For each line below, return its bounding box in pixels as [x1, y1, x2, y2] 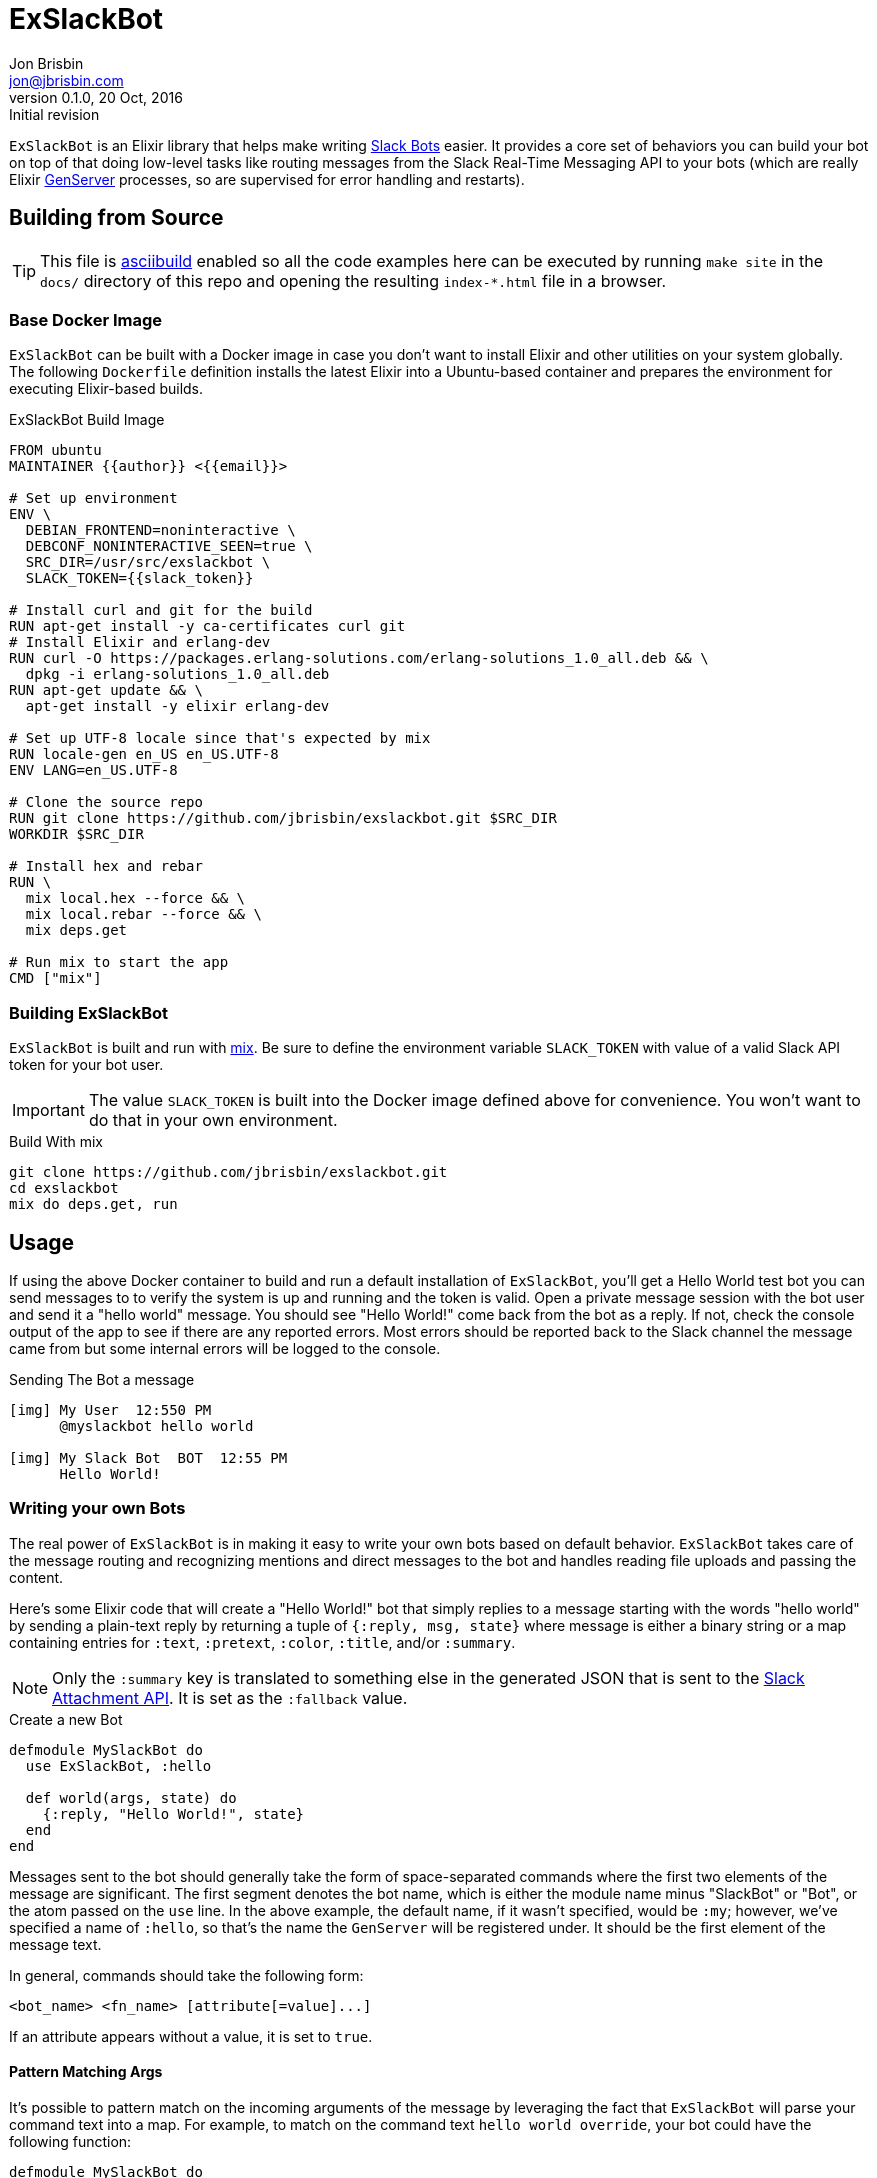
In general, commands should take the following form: [9, 1966, 364, 1984]
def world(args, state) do [25, 1789, 237, 1806]
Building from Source [9, 205, 224, 231]
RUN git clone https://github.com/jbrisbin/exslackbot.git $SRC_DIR [9, 810, 557, 827]
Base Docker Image [9, 309, 163, 330]
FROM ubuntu [9, 442, 102, 459]
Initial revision [9, 105, 100, 123]
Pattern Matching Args [9, 2063, 163, 2081]
